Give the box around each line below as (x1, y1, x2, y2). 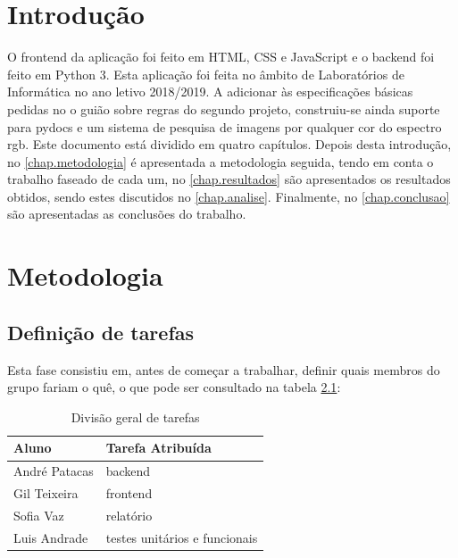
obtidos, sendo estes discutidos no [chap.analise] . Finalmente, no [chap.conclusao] (7, 187, 450, 205)
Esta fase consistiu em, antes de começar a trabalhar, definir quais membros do (7, 360, 440, 379)
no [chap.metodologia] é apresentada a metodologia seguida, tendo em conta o (7, 152, 434, 171)
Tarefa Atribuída (105, 438, 212, 457)
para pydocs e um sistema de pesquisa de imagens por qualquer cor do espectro (7, 117, 442, 136)
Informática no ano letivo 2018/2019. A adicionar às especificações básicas (7, 82, 413, 101)
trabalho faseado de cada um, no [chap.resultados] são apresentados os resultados (7, 170, 451, 188)
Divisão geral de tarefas (71, 407, 200, 426)
